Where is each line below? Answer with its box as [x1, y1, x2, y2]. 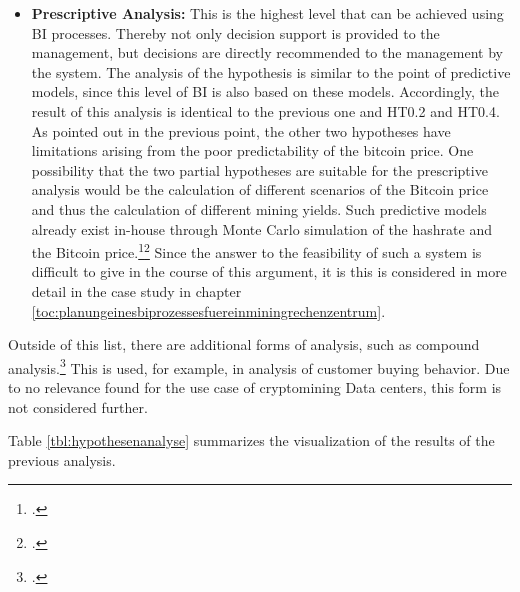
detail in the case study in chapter [31, 280, 242, 301]
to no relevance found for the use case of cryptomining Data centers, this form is [8, 377, 502, 397]
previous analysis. [8, 449, 116, 470]
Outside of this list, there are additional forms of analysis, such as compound [8, 334, 480, 355]
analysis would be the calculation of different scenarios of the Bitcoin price [31, 179, 489, 200]
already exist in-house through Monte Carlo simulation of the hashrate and [31, 218, 492, 239]
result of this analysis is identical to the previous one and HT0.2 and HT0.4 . [31, 100, 500, 121]
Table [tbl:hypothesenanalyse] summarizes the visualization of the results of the [8, 430, 495, 451]
